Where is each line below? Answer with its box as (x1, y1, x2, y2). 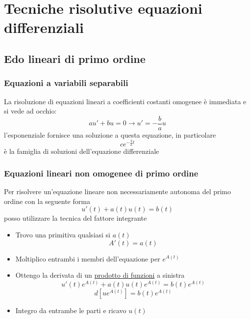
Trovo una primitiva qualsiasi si (15, 229, 111, 239)
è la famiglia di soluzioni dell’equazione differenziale (4, 146, 159, 156)
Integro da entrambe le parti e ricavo (15, 305, 126, 315)
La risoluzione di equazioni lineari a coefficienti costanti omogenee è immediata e (4, 96, 247, 106)
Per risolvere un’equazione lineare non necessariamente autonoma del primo (4, 186, 231, 197)
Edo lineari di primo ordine (4, 51, 146, 66)
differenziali (4, 17, 84, 37)
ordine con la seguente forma (4, 196, 90, 206)
